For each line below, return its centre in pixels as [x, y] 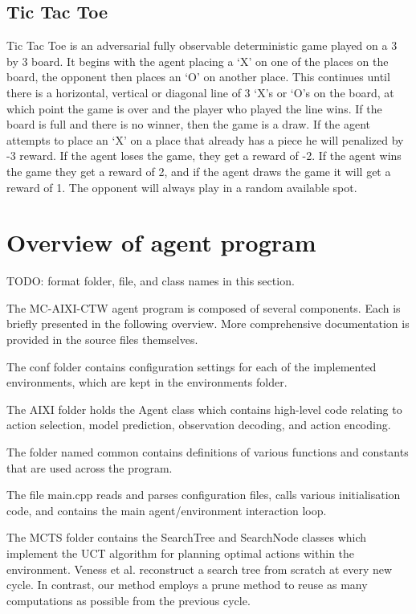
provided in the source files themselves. [102, 340]
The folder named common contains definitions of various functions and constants [208, 452]
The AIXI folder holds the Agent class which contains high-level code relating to [204, 409]
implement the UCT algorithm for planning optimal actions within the [181, 553]
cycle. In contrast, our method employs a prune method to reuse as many [187, 585]
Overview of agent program [161, 242]
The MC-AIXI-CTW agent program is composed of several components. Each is [204, 307]
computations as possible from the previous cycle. [128, 600]
